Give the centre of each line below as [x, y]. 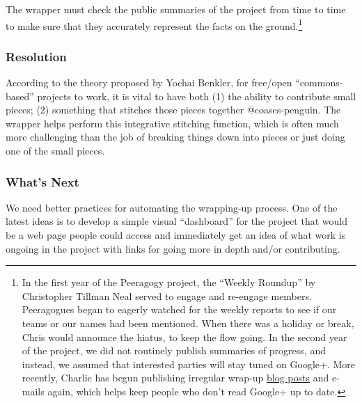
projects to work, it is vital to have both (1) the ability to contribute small [197, 96]
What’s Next [42, 181]
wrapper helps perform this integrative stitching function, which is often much [172, 123]
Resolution [36, 56]
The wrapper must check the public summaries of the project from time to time [176, 9]
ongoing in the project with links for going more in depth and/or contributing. [173, 248]
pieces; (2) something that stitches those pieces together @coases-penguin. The [173, 110]
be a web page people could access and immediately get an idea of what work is [176, 235]
